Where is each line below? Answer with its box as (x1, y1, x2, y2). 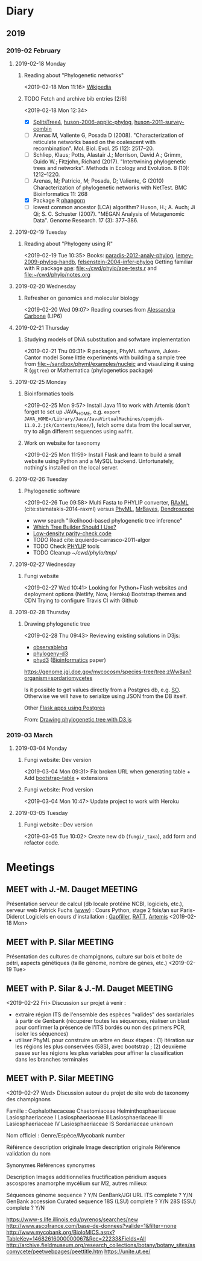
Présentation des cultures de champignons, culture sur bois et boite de (6, 953, 183, 960)
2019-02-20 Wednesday (14, 283, 77, 290)
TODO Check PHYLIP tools (33, 542, 100, 550)
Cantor (24, 354, 42, 361)
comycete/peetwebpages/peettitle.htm (6, 1248, 103, 1255)
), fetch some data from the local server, (91, 421, 192, 429)
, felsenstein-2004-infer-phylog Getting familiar (74, 258, 193, 266)
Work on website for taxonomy (24, 439, 101, 447)
